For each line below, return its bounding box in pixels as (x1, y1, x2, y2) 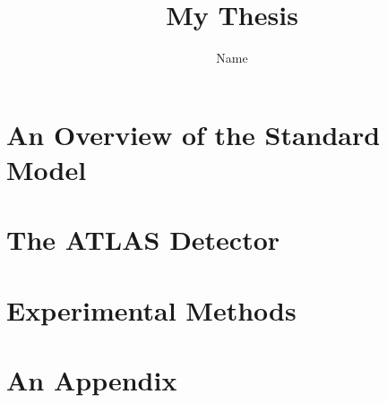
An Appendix (6, 362, 177, 399)
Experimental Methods (6, 291, 297, 328)
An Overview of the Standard (6, 116, 381, 152)
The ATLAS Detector (6, 221, 280, 258)
